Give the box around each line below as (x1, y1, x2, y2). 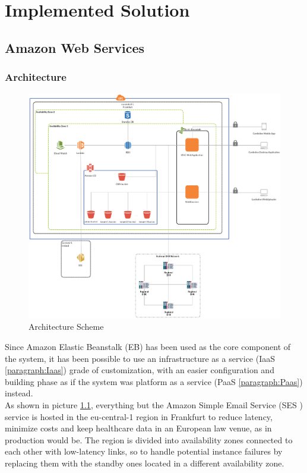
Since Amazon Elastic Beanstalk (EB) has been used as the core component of (5, 340, 291, 352)
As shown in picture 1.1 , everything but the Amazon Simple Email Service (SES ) (5, 398, 303, 411)
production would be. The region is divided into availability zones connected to (5, 433, 293, 446)
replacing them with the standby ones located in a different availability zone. (5, 456, 284, 469)
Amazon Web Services (5, 38, 145, 56)
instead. (5, 387, 33, 399)
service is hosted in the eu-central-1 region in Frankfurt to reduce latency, (5, 410, 273, 422)
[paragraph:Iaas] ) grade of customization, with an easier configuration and (5, 364, 274, 376)
